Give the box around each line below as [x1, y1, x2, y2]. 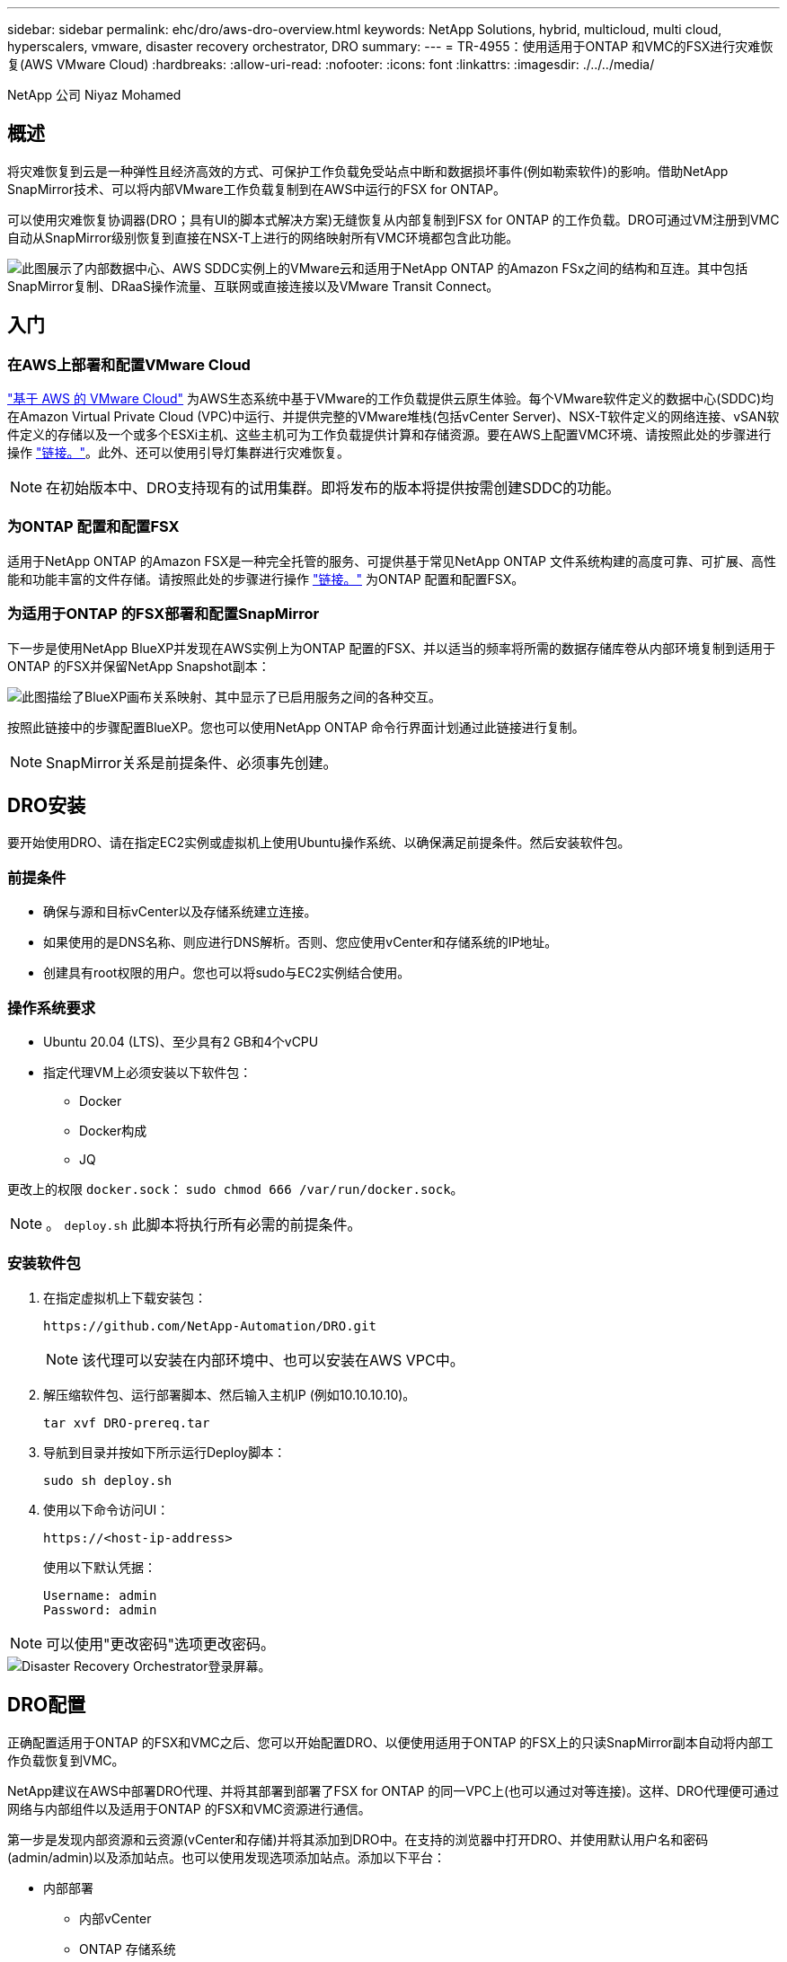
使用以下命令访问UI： [43, 1501, 170, 1517]
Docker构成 [79, 1122, 147, 1138]
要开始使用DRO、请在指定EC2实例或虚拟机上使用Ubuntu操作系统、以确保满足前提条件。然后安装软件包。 [7, 835, 631, 851]
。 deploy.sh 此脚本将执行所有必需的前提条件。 [46, 1215, 362, 1233]
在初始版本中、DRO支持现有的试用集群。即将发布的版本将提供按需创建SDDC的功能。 [46, 479, 621, 498]
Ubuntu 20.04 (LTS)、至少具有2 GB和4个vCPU [43, 1033, 319, 1049]
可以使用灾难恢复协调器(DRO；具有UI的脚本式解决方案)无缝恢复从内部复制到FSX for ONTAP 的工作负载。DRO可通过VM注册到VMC [7, 211, 780, 227]
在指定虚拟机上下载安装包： [43, 1289, 207, 1305]
